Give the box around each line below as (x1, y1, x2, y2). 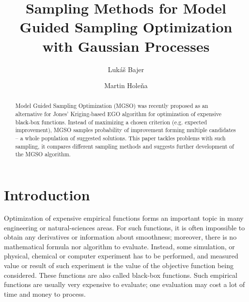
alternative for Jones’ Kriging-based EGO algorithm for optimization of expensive (15, 110, 222, 118)
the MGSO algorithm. (15, 150, 71, 158)
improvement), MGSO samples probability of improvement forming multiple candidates (15, 126, 236, 134)
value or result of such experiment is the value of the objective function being (4, 260, 234, 270)
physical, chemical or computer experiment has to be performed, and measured (4, 251, 238, 261)
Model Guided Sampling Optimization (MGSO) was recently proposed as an (15, 102, 208, 110)
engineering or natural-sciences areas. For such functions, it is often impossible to (4, 222, 245, 232)
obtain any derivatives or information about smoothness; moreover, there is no (4, 232, 237, 242)
